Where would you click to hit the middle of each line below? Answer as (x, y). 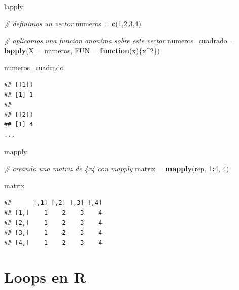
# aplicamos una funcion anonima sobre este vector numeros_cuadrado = (120, 40)
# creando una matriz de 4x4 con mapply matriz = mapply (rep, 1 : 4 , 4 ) (117, 168)
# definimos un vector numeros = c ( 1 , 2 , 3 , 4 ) (73, 23)
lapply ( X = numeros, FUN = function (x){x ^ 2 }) (82, 50)
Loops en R (45, 277)
